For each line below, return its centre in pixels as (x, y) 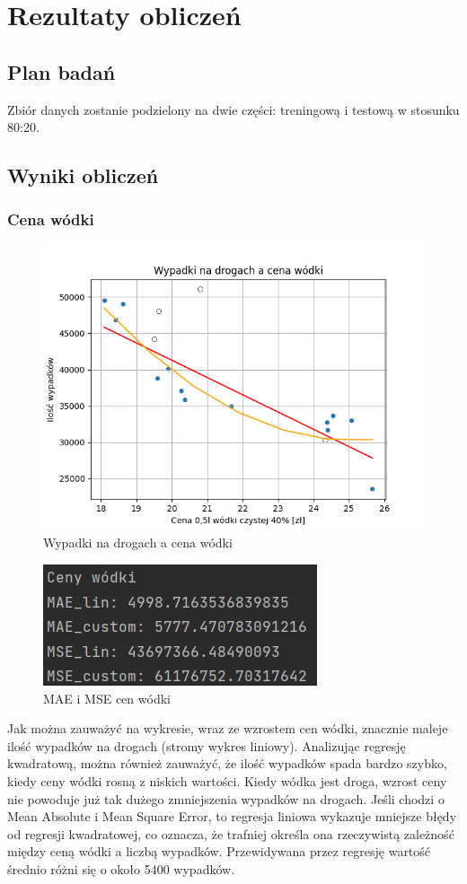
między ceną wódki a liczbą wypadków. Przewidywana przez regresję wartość (219, 851)
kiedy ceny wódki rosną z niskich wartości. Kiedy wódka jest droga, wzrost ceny (227, 780)
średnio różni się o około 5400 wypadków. (121, 868)
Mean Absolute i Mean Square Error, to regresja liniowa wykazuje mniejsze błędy (232, 816)
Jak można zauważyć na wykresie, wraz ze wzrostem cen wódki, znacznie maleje (228, 728)
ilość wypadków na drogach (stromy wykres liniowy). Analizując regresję (207, 745)
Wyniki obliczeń (83, 175)
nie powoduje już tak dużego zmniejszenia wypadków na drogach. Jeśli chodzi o (226, 798)
